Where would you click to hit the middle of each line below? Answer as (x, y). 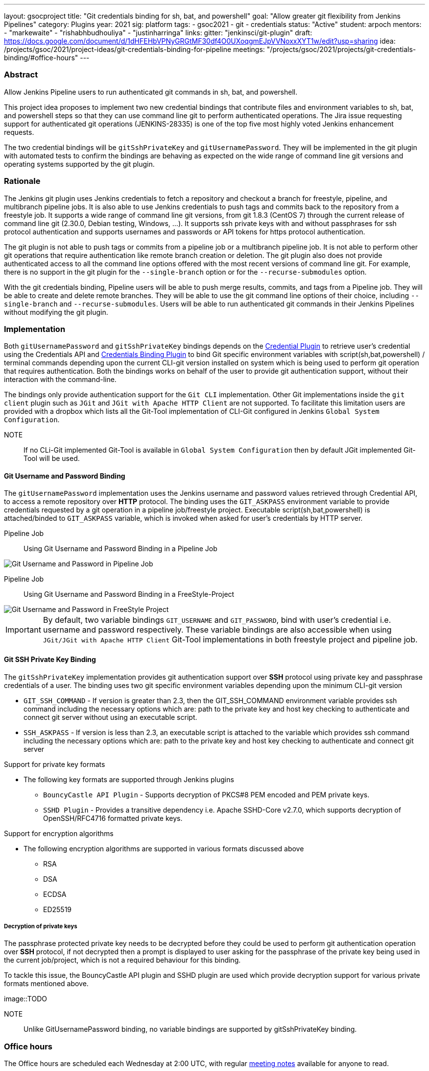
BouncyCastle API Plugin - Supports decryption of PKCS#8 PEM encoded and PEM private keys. (206, 794)
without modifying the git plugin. (56, 312)
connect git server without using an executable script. (110, 717)
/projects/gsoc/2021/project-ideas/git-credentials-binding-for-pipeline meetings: (134, 49)
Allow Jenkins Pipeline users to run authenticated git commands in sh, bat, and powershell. (151, 92)
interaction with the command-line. (60, 380)
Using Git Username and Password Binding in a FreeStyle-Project (129, 594)
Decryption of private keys (41, 927)
